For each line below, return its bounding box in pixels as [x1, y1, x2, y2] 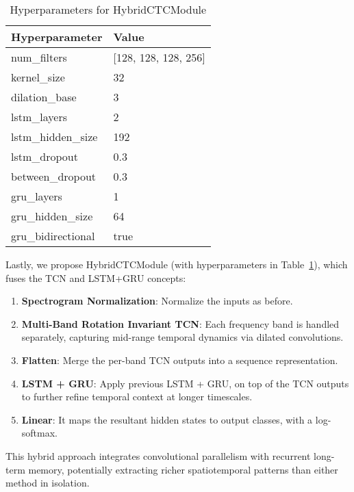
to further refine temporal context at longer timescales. [21, 389, 253, 404]
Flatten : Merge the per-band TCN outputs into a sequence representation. [21, 352, 338, 367]
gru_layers [11, 188, 62, 204]
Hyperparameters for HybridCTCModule [10, 1, 207, 17]
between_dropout [11, 168, 97, 184]
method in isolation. [5, 476, 90, 490]
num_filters [11, 49, 67, 65]
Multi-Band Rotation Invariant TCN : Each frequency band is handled [21, 316, 340, 331]
